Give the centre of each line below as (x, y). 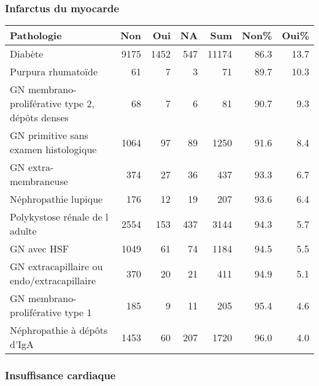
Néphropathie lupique (56, 199)
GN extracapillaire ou (56, 267)
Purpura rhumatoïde (54, 72)
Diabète (27, 54)
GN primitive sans (49, 135)
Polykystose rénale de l (59, 217)
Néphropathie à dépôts (59, 330)
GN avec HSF (40, 249)
